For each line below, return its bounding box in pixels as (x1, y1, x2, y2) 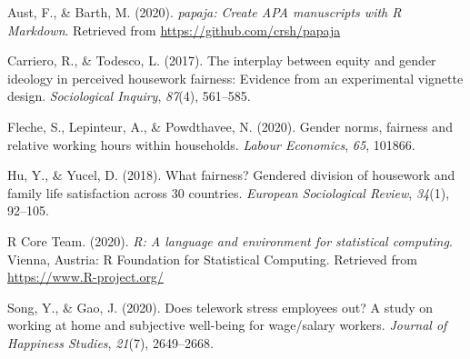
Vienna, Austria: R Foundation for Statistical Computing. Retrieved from (7, 249, 417, 268)
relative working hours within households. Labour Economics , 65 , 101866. (7, 135, 415, 154)
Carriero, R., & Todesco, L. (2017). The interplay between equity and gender (7, 51, 436, 70)
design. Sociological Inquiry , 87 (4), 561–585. (7, 86, 251, 105)
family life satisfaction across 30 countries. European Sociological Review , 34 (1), (7, 183, 450, 202)
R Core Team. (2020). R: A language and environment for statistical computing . (7, 231, 453, 250)
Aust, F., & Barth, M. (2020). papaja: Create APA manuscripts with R (7, 3, 402, 21)
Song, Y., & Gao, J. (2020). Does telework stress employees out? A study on (7, 297, 434, 316)
